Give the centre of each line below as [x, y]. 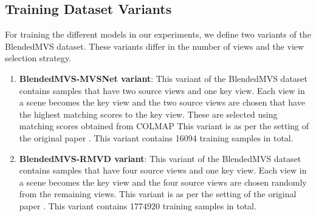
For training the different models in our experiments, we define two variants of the [158, 34]
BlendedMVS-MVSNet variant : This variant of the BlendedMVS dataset [163, 78]
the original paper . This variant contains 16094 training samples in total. [156, 137]
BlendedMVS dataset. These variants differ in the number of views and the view [155, 46]
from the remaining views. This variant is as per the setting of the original [158, 194]
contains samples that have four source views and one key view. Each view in [163, 170]
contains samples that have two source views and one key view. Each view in [162, 90]
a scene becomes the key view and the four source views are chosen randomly [163, 182]
